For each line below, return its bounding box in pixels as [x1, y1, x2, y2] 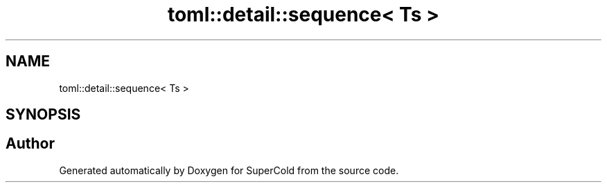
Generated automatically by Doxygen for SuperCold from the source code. [59, 164, 399, 176]
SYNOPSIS [6, 106, 81, 124]
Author [6, 135, 55, 153]
